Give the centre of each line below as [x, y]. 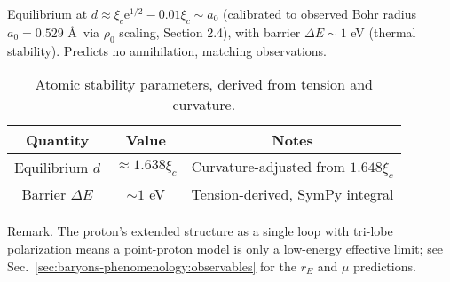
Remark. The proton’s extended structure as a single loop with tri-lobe [200, 231]
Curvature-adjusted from [268, 167]
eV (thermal [383, 31]
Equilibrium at [47, 13]
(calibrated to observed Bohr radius [320, 13]
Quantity [57, 140]
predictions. [384, 266]
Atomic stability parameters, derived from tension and [204, 84]
